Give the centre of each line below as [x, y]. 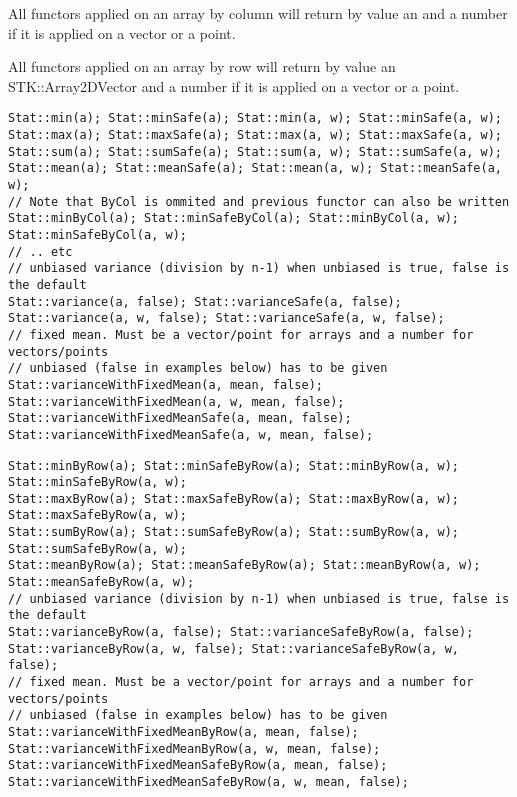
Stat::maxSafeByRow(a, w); [97, 515]
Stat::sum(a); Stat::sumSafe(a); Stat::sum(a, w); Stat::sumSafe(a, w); [255, 151]
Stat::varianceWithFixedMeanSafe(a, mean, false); [180, 418]
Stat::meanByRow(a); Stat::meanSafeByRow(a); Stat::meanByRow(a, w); [244, 565]
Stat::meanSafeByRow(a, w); [101, 582]
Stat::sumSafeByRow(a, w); [97, 548]
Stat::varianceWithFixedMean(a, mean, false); [165, 384]
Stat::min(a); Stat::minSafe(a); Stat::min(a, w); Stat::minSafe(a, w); [255, 118]
